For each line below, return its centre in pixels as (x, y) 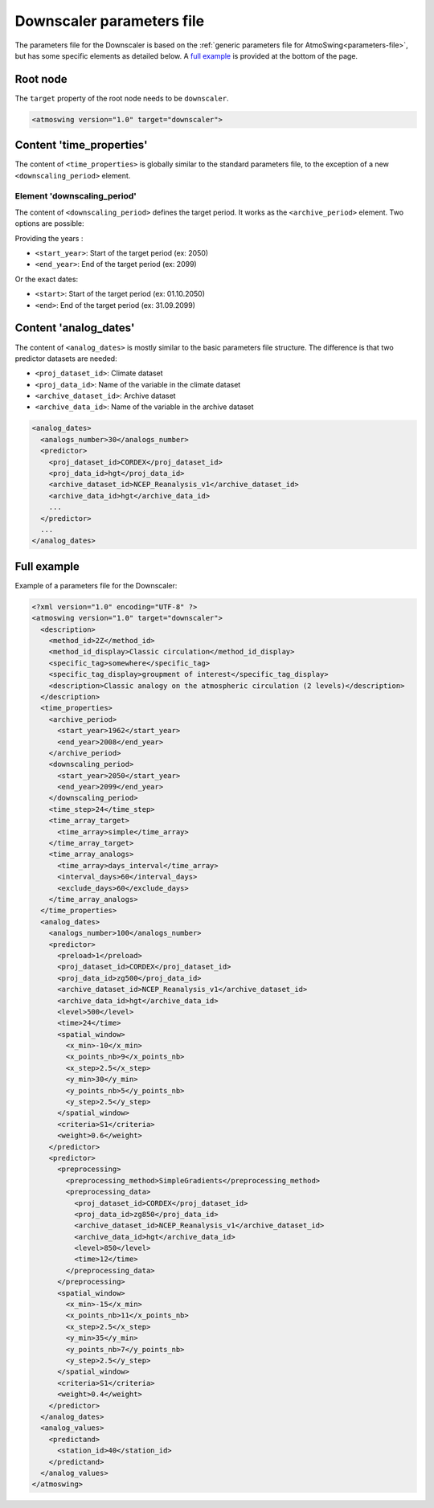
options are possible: (49, 223)
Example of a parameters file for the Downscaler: (96, 585)
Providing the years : (49, 238)
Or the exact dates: (47, 279)
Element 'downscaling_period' (76, 196)
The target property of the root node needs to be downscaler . (122, 98)
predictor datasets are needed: (66, 359)
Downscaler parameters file (110, 21)
